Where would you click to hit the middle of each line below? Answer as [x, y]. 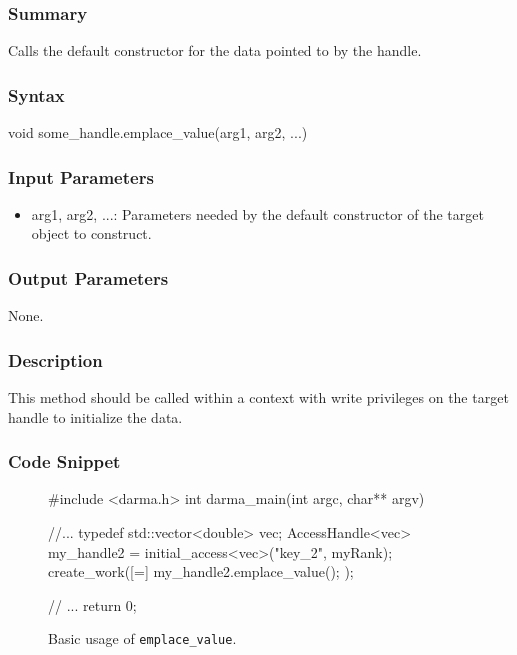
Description [55, 359]
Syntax [36, 94]
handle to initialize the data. [95, 416]
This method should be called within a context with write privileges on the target [258, 397]
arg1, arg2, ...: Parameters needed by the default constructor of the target [257, 213]
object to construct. [91, 233]
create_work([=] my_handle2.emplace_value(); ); [201, 571]
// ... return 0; [92, 604]
